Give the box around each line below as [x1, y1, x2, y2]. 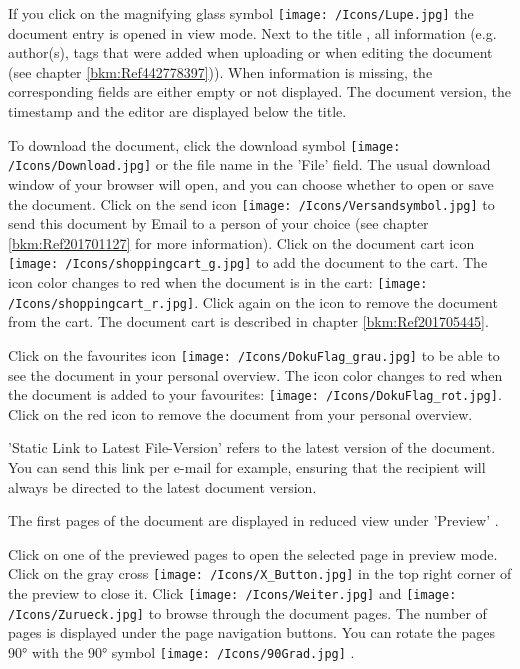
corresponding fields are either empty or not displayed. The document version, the [8, 81, 511, 102]
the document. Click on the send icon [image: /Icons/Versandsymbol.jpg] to [8, 193, 495, 214]
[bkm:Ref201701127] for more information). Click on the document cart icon [8, 232, 475, 253]
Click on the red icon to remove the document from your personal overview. [8, 403, 473, 424]
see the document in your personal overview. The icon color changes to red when [8, 364, 503, 385]
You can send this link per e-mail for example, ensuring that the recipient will [8, 457, 486, 478]
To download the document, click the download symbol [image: [8, 134, 401, 155]
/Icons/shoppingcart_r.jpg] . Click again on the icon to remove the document [8, 291, 498, 312]
